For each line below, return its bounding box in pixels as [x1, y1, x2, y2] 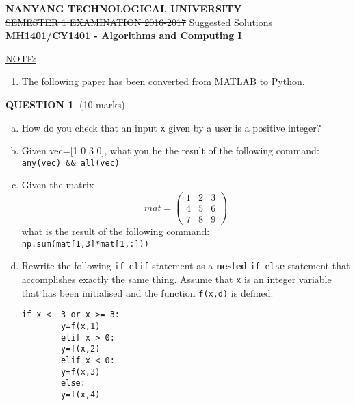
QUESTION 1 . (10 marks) [5, 97, 125, 111]
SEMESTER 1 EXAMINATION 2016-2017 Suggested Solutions [5, 14, 273, 29]
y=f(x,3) [61, 367, 101, 377]
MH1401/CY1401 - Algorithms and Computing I [5, 28, 242, 42]
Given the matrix [21, 177, 94, 192]
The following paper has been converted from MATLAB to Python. [21, 74, 305, 88]
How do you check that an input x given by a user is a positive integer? [21, 120, 321, 134]
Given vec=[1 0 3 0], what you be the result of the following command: [21, 143, 319, 158]
